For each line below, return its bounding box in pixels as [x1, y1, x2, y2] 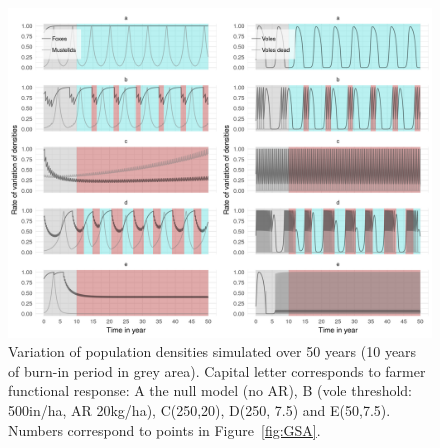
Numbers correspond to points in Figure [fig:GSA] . [8, 419, 321, 440]
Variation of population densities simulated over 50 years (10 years [8, 341, 417, 362]
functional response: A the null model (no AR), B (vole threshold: [8, 380, 412, 401]
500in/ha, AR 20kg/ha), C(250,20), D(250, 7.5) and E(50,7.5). [8, 399, 391, 420]
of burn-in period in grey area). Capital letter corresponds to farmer [8, 360, 426, 381]
